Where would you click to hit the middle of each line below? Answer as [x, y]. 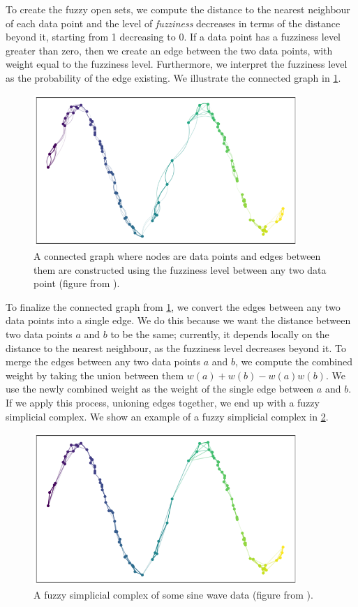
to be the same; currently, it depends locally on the [220, 334]
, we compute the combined [293, 361]
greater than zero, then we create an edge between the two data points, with [169, 50]
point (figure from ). [77, 283]
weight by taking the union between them [95, 375]
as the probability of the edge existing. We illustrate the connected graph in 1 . [173, 77]
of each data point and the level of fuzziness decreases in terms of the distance [173, 23]
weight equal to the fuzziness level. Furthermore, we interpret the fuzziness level [177, 64]
